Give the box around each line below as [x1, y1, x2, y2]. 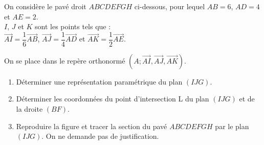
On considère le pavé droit [4, 1, 86, 11]
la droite [16, 103, 43, 114]
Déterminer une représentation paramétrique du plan [16, 76, 183, 87]
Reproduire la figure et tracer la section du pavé [16, 120, 167, 131]
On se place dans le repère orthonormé [4, 55, 125, 66]
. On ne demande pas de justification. [41, 131, 159, 141]
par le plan [215, 120, 249, 131]
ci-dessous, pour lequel [134, 1, 205, 11]
